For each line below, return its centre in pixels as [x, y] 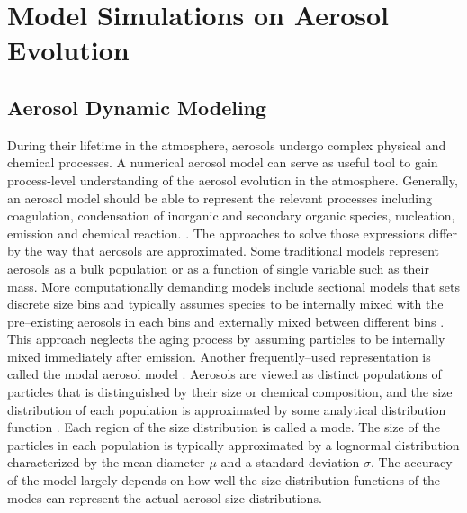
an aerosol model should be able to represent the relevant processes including [220, 198]
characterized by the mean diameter [106, 462]
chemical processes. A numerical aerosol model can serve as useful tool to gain [223, 162]
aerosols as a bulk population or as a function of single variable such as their [218, 268]
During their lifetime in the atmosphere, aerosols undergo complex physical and [227, 144]
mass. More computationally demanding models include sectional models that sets [234, 286]
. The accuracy [412, 462]
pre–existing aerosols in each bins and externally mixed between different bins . [226, 321]
